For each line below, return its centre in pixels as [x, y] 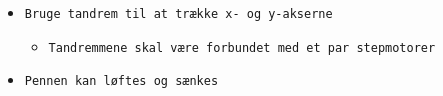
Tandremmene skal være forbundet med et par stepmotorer [242, 47]
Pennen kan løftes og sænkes [121, 81]
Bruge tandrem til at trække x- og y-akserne [178, 14]
